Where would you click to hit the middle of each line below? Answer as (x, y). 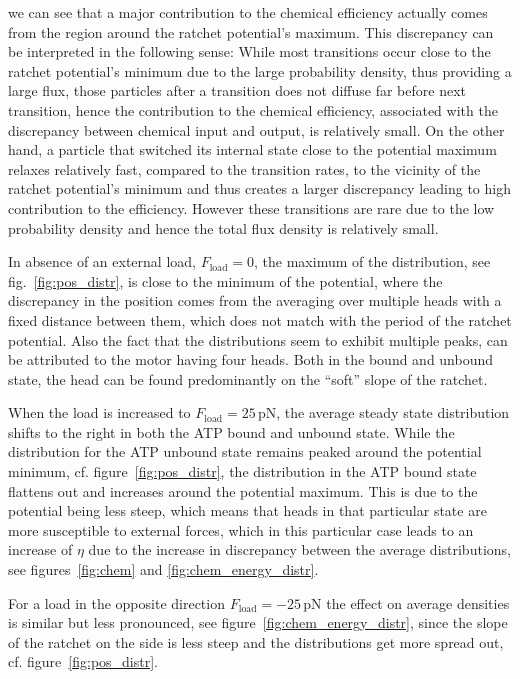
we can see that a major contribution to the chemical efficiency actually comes (248, 12)
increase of (40, 549)
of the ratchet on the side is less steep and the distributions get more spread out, (256, 641)
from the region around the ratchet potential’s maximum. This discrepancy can (251, 31)
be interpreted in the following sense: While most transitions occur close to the (249, 51)
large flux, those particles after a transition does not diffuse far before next (237, 90)
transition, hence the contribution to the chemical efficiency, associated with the (253, 109)
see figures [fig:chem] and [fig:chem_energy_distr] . (163, 569)
